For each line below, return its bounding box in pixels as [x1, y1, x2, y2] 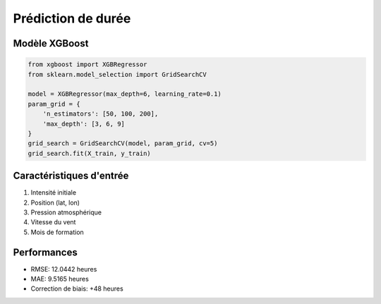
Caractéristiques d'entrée [13, 170, 129, 182]
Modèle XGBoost [13, 37, 89, 49]
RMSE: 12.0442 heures [30, 265, 97, 273]
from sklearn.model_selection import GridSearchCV [28, 71, 207, 78]
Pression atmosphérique [30, 208, 102, 217]
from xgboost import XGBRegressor [28, 61, 147, 68]
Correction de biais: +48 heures [30, 284, 123, 293]
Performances [13, 246, 78, 258]
